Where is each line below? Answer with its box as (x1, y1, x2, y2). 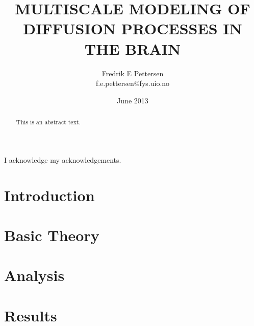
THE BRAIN (84, 38, 181, 59)
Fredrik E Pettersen (101, 68, 164, 78)
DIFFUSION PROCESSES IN (23, 18, 242, 39)
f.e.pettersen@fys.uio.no (95, 78, 170, 89)
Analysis (4, 265, 65, 286)
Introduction (4, 184, 95, 205)
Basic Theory (4, 224, 99, 245)
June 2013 (117, 95, 148, 105)
